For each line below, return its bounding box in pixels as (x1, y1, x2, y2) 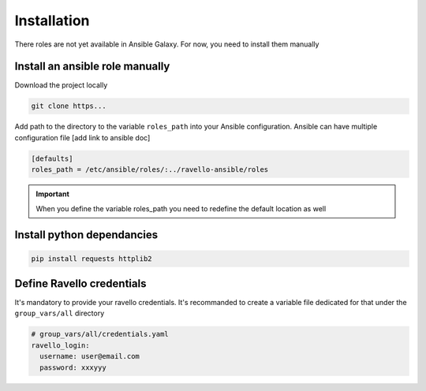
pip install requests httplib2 (31, 254, 153, 263)
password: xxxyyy (39, 363, 106, 372)
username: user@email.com (39, 352, 140, 361)
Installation (14, 12, 90, 29)
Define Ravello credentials (14, 277, 147, 290)
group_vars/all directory (14, 308, 105, 318)
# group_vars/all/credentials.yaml (31, 330, 169, 339)
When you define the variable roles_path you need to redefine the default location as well (35, 203, 327, 213)
